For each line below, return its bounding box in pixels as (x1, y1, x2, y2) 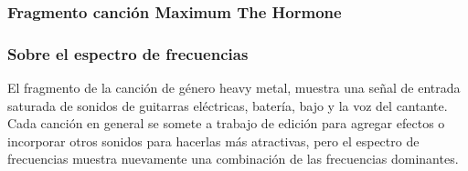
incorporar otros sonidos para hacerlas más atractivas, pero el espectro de (7, 131, 420, 150)
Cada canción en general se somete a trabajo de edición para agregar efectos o (7, 114, 445, 133)
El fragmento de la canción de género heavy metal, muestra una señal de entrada (7, 78, 461, 97)
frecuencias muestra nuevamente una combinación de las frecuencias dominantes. (7, 149, 459, 168)
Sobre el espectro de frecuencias (7, 42, 249, 65)
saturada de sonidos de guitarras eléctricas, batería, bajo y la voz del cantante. (7, 96, 448, 115)
